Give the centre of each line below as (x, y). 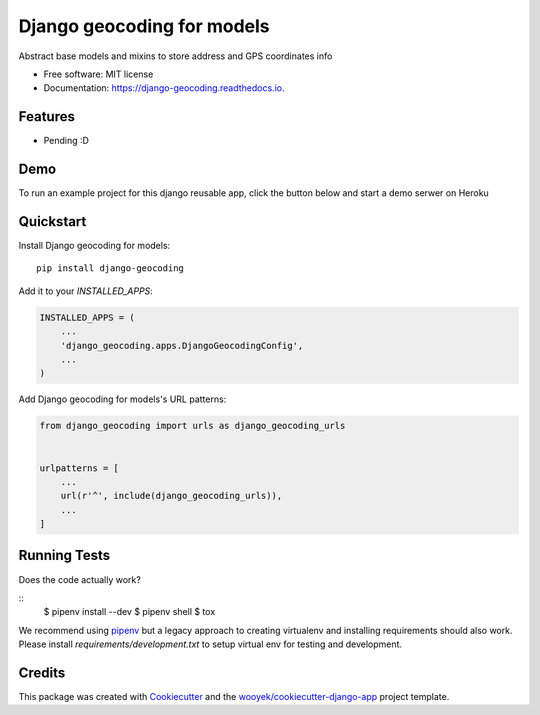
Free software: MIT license (98, 74)
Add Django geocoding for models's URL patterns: (122, 399)
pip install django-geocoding (110, 268)
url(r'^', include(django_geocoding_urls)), (171, 496)
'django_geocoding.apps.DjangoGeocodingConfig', (182, 345)
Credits (42, 672)
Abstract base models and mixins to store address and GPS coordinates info (175, 56)
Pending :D (66, 141)
